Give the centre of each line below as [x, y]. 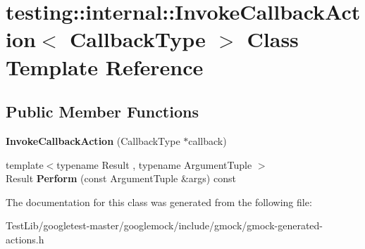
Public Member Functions [102, 111]
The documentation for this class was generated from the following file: [159, 202]
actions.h [25, 239]
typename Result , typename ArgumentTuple [154, 164]
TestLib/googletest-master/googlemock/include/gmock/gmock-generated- [165, 225]
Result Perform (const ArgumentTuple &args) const [121, 178]
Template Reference [105, 66]
